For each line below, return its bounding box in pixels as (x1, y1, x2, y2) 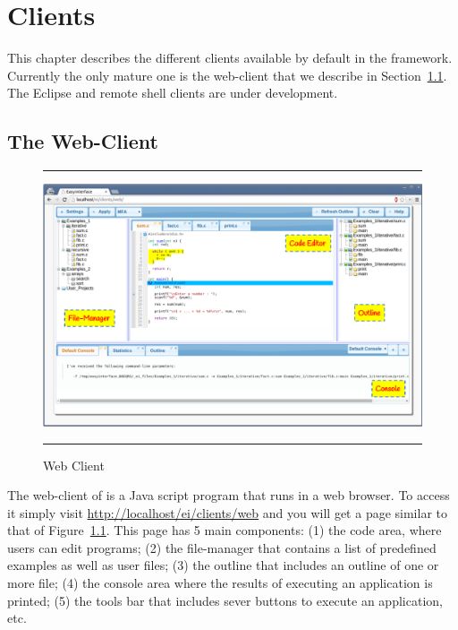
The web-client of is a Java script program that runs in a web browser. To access (7, 486, 450, 505)
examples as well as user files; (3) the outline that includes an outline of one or (7, 556, 439, 574)
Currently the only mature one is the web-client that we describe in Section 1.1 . (7, 65, 447, 84)
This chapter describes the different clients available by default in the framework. (7, 48, 453, 67)
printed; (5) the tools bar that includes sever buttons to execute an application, (7, 591, 443, 609)
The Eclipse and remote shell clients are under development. (7, 83, 338, 102)
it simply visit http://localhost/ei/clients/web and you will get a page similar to (7, 503, 447, 522)
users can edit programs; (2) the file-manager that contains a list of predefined (7, 538, 437, 557)
